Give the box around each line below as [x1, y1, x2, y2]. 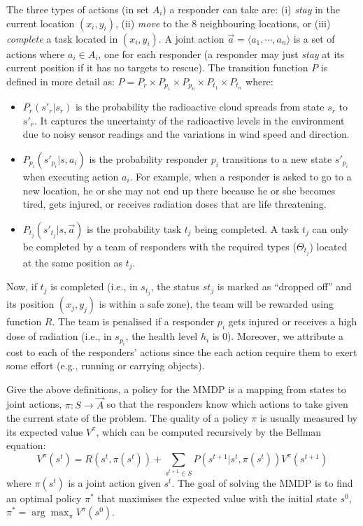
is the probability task [86, 221, 182, 236]
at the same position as [22, 255, 122, 269]
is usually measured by [259, 411, 357, 425]
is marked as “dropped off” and [217, 279, 352, 294]
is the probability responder [89, 151, 208, 166]
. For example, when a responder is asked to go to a [129, 169, 352, 183]
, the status [150, 279, 200, 294]
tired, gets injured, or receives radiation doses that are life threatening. [22, 197, 327, 211]
